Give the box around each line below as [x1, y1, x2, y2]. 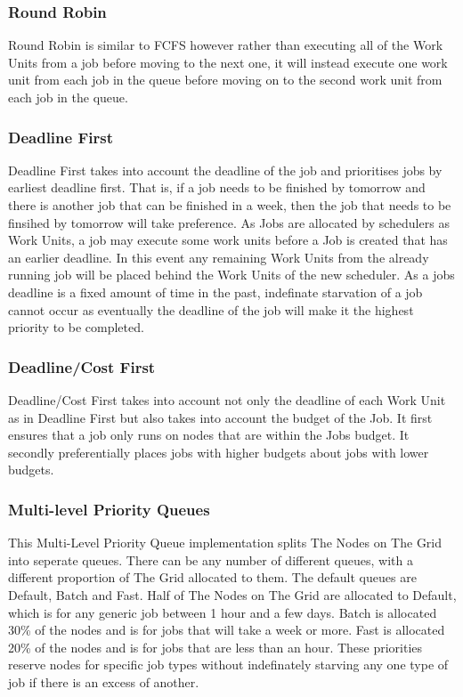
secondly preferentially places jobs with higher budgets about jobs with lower [8, 442, 429, 461]
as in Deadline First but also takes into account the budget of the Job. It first [8, 408, 433, 426]
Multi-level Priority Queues [8, 498, 210, 520]
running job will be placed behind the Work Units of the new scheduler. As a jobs [8, 265, 455, 284]
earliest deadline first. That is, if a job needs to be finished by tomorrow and [8, 178, 426, 197]
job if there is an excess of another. [8, 672, 199, 691]
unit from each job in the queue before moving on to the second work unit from [8, 70, 443, 89]
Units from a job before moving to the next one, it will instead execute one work [8, 53, 448, 71]
